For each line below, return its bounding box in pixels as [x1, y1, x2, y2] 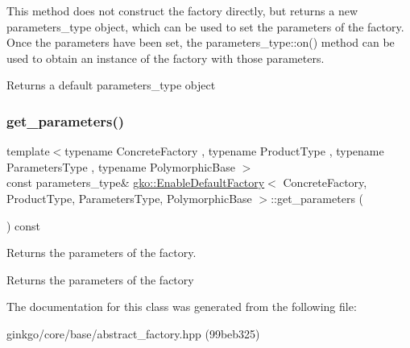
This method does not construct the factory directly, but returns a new [6, 2, 358, 19]
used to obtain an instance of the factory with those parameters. [6, 49, 325, 66]
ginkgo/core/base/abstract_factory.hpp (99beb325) [6, 325, 260, 342]
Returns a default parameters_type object [6, 77, 216, 93]
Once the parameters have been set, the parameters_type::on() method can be [6, 34, 395, 51]
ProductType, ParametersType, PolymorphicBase [6, 189, 252, 206]
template [6, 143, 50, 159]
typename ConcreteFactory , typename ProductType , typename [64, 143, 384, 159]
